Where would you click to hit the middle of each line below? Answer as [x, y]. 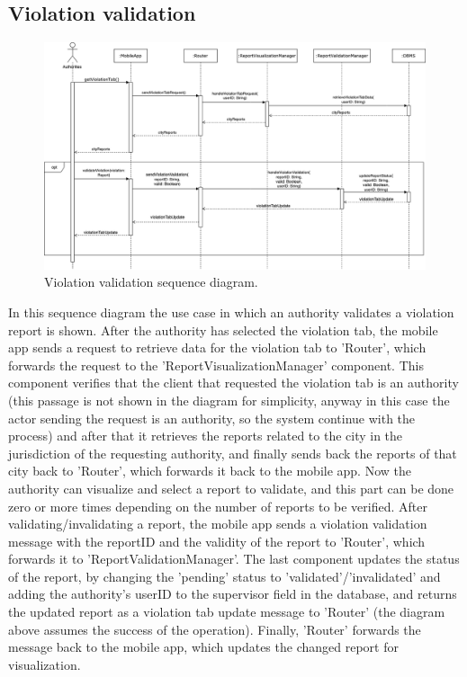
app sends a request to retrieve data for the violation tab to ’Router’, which [217, 347]
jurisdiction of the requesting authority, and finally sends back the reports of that [233, 453]
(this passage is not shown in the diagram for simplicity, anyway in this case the [229, 400]
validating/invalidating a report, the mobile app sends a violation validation [218, 524]
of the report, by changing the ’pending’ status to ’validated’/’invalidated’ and [225, 576]
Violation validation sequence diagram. [151, 282]
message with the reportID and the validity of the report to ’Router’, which [217, 541]
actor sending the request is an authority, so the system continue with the [212, 418]
